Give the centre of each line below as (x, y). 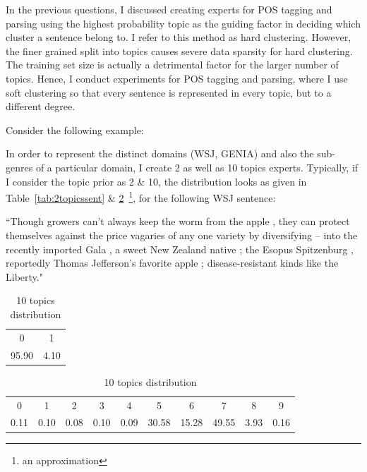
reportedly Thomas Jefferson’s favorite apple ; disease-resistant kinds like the (172, 263)
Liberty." (24, 276)
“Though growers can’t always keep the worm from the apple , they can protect (178, 221)
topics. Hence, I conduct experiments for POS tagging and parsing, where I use (177, 78)
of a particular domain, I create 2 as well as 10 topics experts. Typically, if (197, 167)
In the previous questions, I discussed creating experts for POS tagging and (169, 9)
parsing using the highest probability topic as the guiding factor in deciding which (183, 23)
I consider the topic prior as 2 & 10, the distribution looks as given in (156, 181)
